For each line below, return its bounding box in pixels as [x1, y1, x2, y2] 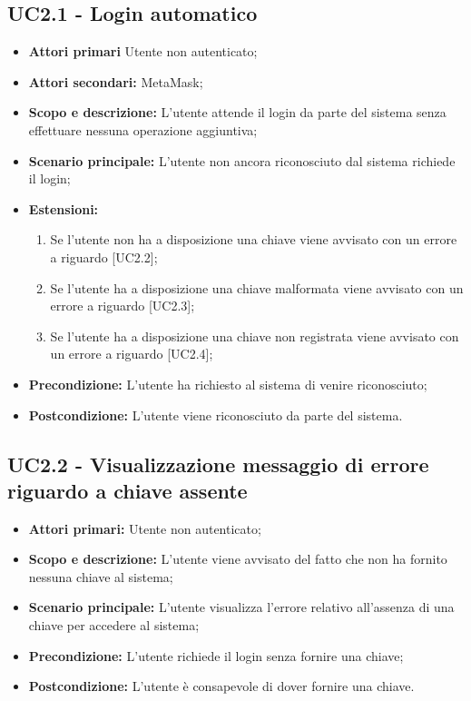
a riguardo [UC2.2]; [50, 247, 158, 266]
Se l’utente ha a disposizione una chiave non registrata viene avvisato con [50, 326, 459, 345]
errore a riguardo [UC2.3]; [50, 296, 195, 315]
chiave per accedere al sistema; [28, 616, 200, 635]
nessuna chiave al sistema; [28, 567, 173, 586]
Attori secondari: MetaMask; [28, 72, 203, 91]
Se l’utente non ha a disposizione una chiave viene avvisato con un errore [50, 230, 457, 249]
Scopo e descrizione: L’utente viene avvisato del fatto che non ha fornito [28, 549, 447, 568]
